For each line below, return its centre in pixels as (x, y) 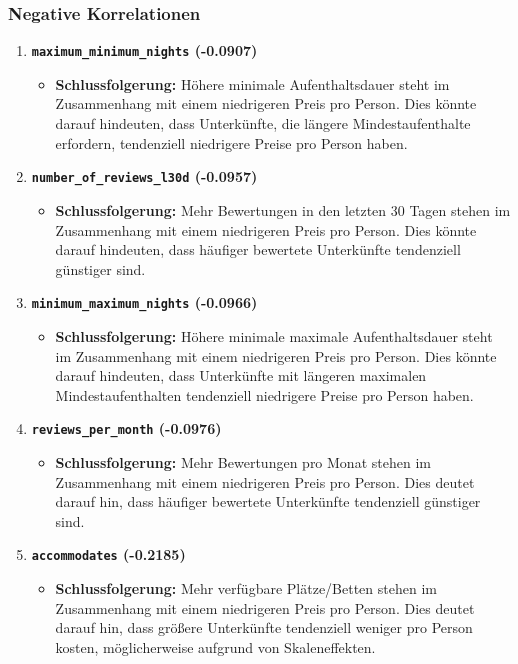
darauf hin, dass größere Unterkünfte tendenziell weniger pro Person (264, 627)
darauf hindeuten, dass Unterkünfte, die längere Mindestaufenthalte (263, 123)
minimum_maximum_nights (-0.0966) (144, 302)
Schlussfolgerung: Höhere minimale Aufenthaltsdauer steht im (252, 83)
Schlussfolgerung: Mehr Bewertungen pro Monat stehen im (243, 461)
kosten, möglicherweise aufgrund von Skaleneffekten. (215, 646)
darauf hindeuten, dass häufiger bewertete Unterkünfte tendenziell (258, 249)
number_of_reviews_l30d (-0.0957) (144, 176)
